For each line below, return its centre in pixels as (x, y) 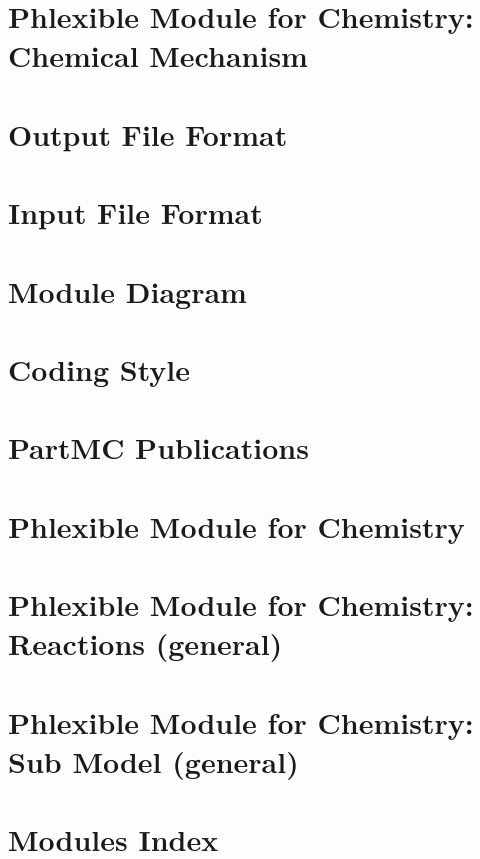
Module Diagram (127, 290)
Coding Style (99, 368)
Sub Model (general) (153, 760)
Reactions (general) (145, 643)
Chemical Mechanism (158, 55)
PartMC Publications (158, 447)
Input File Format (135, 212)
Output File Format (148, 133)
